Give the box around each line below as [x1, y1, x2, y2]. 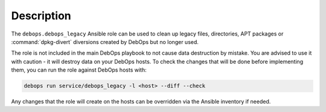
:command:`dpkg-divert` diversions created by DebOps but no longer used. [11, 38, 199, 45]
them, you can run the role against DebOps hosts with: [11, 66, 147, 73]
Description [11, 9, 72, 22]
